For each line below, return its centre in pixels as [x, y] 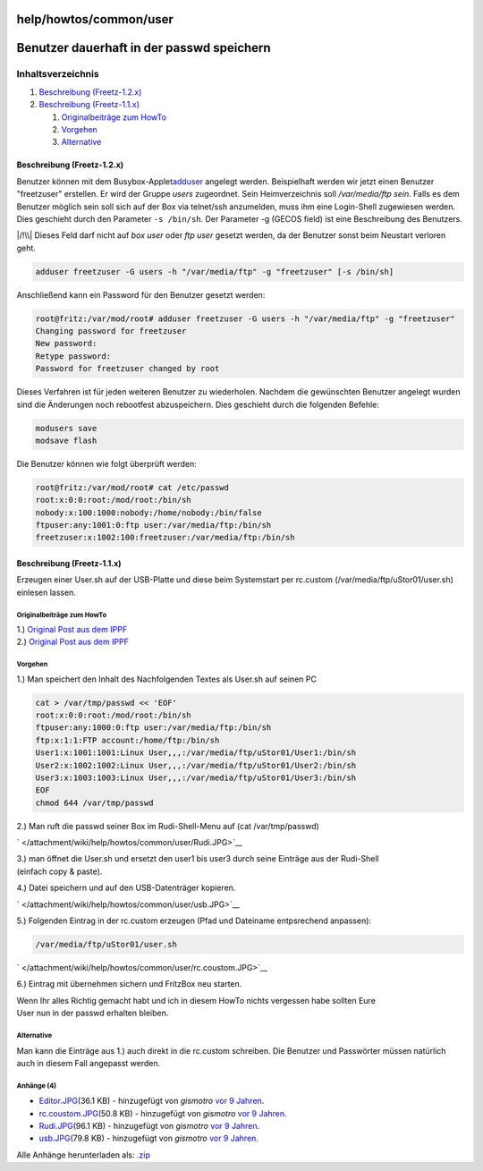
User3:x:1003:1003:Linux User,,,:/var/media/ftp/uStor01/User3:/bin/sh [196, 777]
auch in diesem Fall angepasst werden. [89, 1063]
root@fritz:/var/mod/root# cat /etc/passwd [132, 487]
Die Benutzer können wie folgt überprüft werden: [106, 463]
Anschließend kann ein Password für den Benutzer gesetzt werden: [141, 294]
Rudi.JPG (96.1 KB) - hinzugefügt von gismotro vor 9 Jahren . [149, 1126]
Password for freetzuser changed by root [127, 369]
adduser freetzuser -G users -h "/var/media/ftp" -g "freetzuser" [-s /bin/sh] [215, 272]
